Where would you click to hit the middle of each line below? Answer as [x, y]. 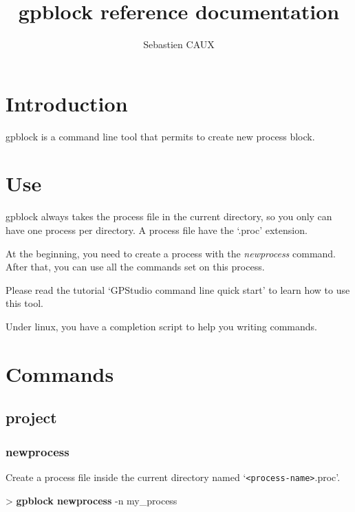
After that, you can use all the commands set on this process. [135, 267]
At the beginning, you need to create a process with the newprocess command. [171, 253]
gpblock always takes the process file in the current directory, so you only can [169, 216]
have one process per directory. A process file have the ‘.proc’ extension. [157, 230]
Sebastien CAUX [179, 44]
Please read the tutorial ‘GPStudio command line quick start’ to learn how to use [178, 289]
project [31, 417]
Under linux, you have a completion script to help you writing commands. [161, 326]
